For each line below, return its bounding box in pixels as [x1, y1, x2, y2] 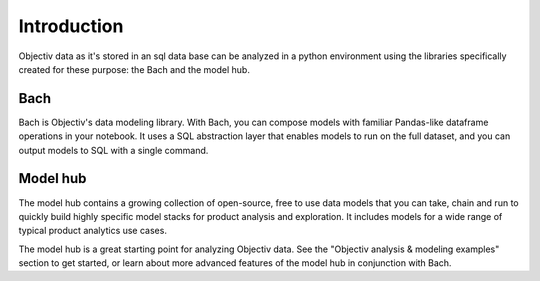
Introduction [18, 15, 124, 37]
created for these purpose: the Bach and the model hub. [18, 63, 250, 75]
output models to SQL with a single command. [18, 144, 209, 156]
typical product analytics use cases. [18, 225, 167, 237]
